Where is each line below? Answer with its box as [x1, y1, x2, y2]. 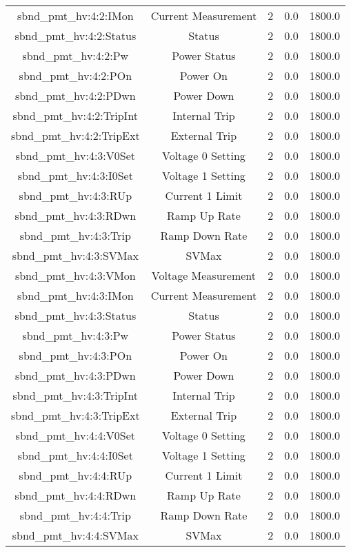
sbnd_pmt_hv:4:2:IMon [17, 8, 134, 23]
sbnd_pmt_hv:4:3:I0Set [17, 167, 133, 183]
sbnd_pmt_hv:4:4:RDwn [14, 487, 137, 503]
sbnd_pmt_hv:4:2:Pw [22, 48, 129, 63]
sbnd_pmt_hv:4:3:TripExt [11, 407, 140, 423]
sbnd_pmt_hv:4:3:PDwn [14, 367, 136, 383]
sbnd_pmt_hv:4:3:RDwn [14, 207, 137, 223]
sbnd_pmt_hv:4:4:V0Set [15, 427, 136, 443]
